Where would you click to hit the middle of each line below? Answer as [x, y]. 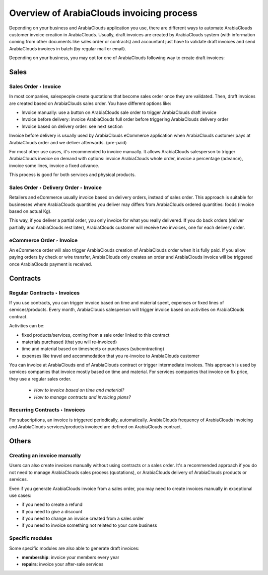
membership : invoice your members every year [70, 557]
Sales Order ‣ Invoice [35, 86]
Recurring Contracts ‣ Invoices [47, 410]
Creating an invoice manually [45, 455]
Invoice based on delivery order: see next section [72, 126]
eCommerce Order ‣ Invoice [43, 240]
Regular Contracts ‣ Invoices [44, 292]
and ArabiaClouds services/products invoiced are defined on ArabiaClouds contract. [96, 427]
